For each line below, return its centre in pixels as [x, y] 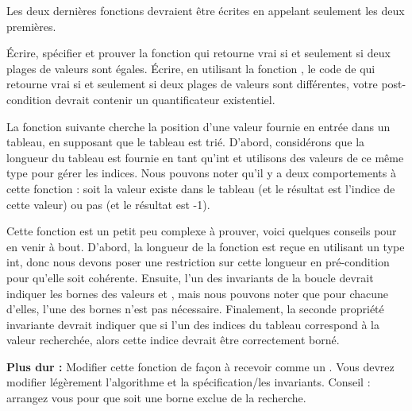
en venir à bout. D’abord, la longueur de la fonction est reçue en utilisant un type [206, 246]
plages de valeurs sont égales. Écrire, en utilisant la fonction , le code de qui [191, 68]
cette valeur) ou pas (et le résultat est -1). [108, 204]
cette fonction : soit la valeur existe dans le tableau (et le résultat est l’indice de [201, 188]
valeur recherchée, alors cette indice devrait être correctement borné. [173, 340]
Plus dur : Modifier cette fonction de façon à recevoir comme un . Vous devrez [200, 366]
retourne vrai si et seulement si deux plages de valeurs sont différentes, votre [192, 84]
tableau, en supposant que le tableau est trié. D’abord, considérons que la [186, 142]
